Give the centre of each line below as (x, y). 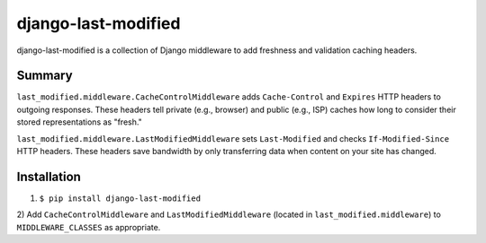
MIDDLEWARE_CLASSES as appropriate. (89, 227)
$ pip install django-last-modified (120, 198)
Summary (45, 76)
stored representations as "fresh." (80, 122)
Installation (49, 176)
